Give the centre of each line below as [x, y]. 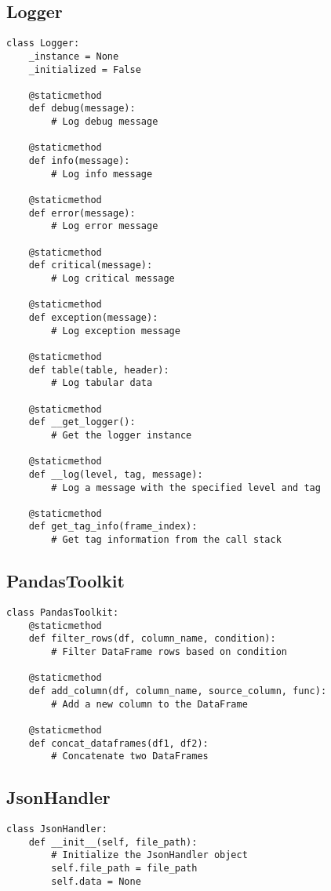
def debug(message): [82, 109]
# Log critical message [113, 279]
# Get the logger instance [122, 435]
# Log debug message [105, 122]
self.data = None [96, 881]
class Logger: [43, 44]
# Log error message [105, 226]
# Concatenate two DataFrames [130, 756]
